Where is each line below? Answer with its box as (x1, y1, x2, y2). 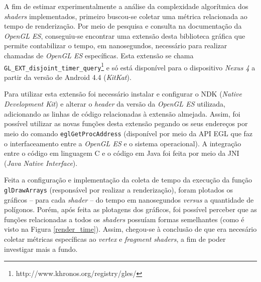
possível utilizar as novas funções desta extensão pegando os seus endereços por (4, 118, 248, 129)
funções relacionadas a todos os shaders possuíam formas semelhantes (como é (4, 214, 244, 224)
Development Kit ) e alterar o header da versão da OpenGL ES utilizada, (4, 99, 225, 109)
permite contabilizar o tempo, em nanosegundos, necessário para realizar (4, 40, 227, 51)
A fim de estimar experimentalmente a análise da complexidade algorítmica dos (4, 1, 248, 11)
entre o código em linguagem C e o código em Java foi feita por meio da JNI (4, 148, 239, 158)
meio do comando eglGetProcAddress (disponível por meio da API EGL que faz (4, 128, 253, 138)
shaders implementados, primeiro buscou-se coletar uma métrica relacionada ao (4, 11, 247, 21)
